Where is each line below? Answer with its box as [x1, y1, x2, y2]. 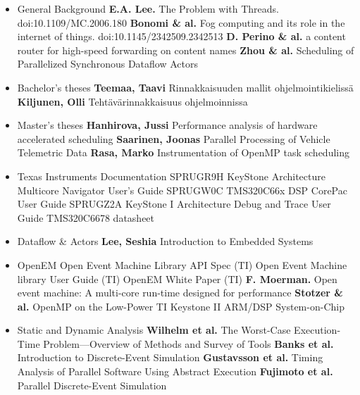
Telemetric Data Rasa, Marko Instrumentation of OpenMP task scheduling [17, 145, 350, 160]
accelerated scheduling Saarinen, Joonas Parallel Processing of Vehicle [17, 131, 330, 146]
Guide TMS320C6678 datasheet [17, 210, 155, 225]
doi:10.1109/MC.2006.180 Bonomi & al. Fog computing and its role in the [17, 15, 345, 30]
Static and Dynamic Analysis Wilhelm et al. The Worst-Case [17, 322, 291, 337]
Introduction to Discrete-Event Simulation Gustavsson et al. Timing [17, 350, 323, 365]
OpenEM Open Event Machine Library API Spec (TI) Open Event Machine [17, 257, 347, 272]
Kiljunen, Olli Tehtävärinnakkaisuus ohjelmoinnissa [17, 94, 248, 108]
